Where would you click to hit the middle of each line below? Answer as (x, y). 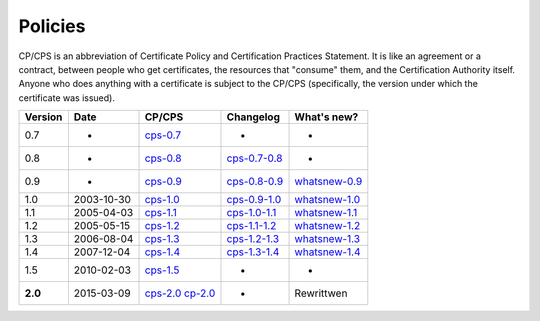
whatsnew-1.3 (327, 239)
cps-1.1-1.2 (251, 226)
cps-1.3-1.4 (253, 252)
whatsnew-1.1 (326, 213)
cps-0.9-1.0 (254, 200)
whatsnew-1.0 (327, 200)
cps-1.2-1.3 (253, 239)
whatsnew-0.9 (328, 182)
